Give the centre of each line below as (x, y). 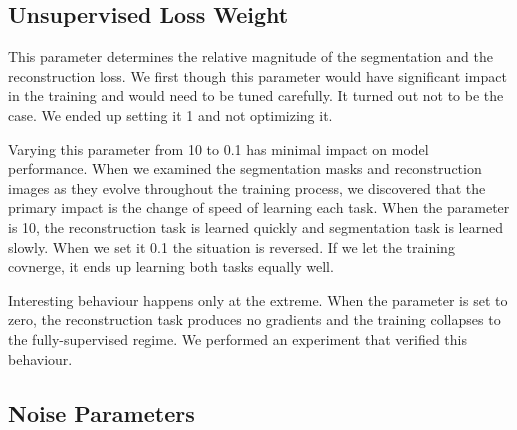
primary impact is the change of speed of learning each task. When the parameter (259, 207)
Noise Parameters (101, 412)
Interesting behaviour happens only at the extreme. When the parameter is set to (258, 299)
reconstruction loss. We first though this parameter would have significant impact (257, 75)
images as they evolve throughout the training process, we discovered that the (247, 187)
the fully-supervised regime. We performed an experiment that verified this (237, 338)
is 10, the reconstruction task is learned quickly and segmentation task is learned (255, 226)
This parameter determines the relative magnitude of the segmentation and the (250, 56)
